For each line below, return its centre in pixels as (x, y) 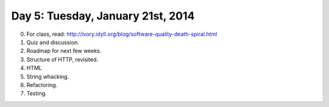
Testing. (37, 94)
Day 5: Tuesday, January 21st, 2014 (103, 16)
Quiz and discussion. (53, 42)
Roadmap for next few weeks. (64, 51)
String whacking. (48, 77)
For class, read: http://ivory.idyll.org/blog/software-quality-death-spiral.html (122, 34)
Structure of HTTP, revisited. (62, 59)
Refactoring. (42, 85)
